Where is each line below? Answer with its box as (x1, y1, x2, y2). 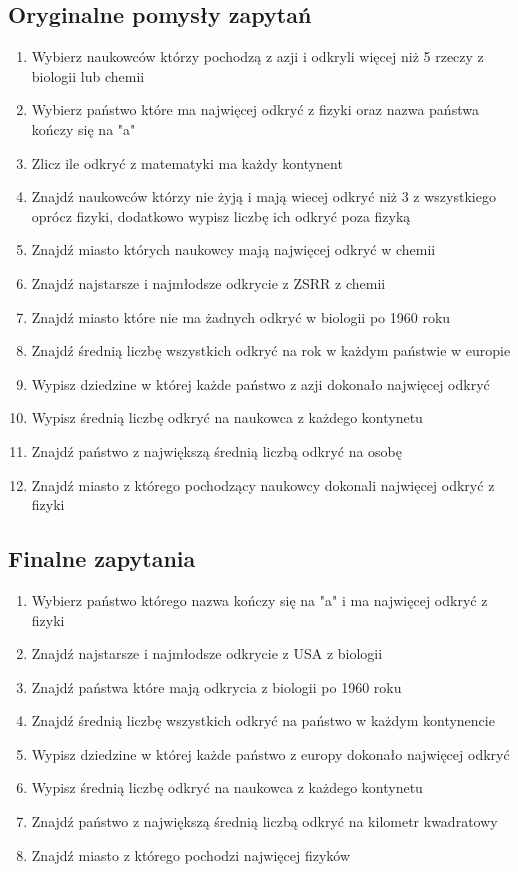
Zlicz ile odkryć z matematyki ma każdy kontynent (31, 152, 343, 173)
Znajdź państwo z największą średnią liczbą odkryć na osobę (31, 440, 403, 461)
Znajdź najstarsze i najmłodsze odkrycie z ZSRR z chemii (31, 272, 386, 293)
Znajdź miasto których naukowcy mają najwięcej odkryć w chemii (31, 239, 436, 260)
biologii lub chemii (31, 65, 145, 86)
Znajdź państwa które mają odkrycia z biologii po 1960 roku (31, 676, 402, 697)
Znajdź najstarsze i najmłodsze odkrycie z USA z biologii (31, 643, 383, 664)
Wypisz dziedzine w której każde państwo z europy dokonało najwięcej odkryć (31, 743, 510, 764)
